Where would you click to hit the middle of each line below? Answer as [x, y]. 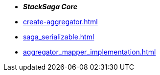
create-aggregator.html [60, 22]
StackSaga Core [50, 7]
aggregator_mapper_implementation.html [90, 52]
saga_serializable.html [59, 37]
